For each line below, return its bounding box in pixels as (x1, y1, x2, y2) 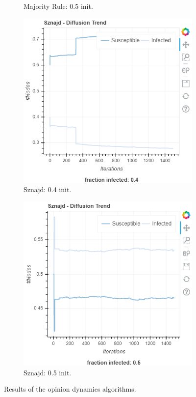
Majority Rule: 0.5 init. (24, 1, 93, 11)
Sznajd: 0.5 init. (24, 367, 72, 377)
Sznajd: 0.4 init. (24, 184, 72, 195)
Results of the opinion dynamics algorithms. (4, 384, 136, 394)
